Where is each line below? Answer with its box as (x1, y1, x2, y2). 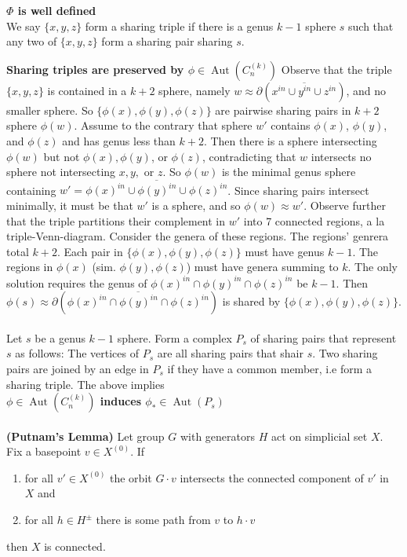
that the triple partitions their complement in (6, 212, 226, 229)
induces (100, 393, 141, 409)
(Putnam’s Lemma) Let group (6, 427, 165, 444)
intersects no (311, 148, 372, 164)
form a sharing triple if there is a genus (85, 17, 274, 34)
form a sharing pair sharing (101, 33, 233, 49)
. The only (347, 258, 398, 275)
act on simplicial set (271, 427, 368, 444)
